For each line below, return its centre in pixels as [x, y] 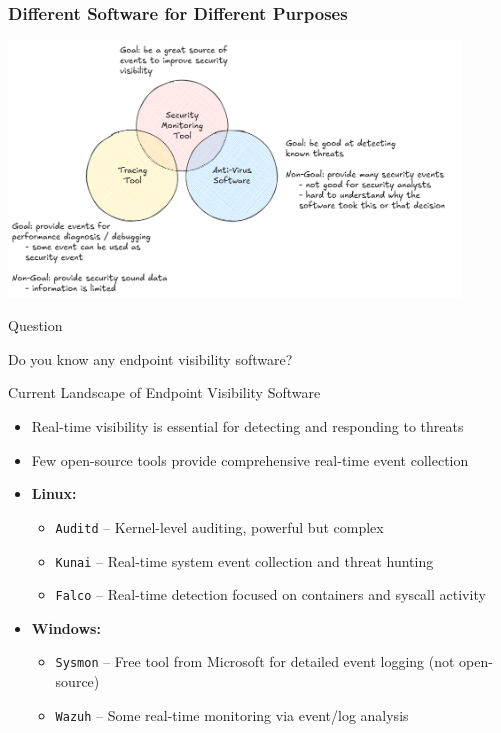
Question [35, 325]
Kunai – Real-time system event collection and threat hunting [244, 560]
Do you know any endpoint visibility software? [150, 358]
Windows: [66, 627]
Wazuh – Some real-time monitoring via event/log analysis [232, 714]
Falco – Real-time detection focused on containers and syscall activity [270, 594]
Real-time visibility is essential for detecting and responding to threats [247, 426]
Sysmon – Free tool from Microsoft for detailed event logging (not [255, 661]
